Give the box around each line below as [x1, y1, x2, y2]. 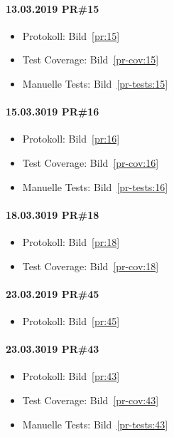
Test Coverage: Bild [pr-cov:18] [22, 258, 159, 273]
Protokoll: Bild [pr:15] [22, 28, 120, 43]
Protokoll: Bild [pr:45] [22, 313, 120, 328]
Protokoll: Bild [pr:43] [22, 369, 120, 384]
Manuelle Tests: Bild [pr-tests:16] [22, 179, 168, 194]
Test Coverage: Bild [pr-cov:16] [22, 155, 159, 170]
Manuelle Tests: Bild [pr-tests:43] [22, 416, 168, 431]
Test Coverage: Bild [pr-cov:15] [22, 52, 159, 67]
